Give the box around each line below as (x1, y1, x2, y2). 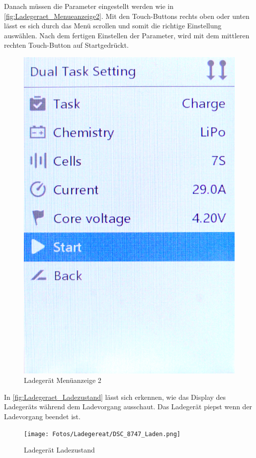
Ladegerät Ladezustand (24, 445, 95, 455)
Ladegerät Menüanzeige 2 (24, 375, 101, 385)
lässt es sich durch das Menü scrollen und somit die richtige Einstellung (4, 20, 222, 31)
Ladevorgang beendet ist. (4, 411, 81, 422)
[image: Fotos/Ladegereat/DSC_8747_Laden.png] (24, 430, 180, 438)
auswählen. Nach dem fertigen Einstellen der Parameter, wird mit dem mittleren (4, 30, 250, 40)
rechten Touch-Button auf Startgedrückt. (4, 40, 129, 50)
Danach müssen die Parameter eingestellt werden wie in (4, 1, 173, 11)
